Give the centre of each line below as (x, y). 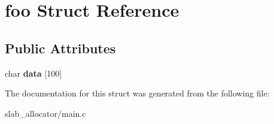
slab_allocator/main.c (45, 113)
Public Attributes (60, 48)
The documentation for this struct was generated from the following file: (137, 93)
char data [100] (34, 73)
